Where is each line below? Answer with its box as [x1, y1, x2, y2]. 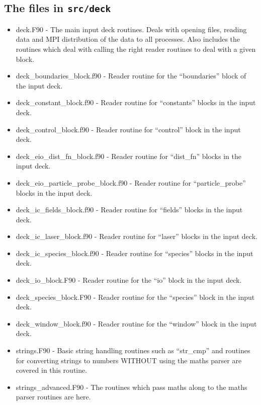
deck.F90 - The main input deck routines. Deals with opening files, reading [16, 24, 247, 34]
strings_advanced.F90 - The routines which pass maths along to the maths [16, 381, 247, 392]
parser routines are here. [16, 391, 91, 402]
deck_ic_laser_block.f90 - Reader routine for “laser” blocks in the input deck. [16, 231, 257, 241]
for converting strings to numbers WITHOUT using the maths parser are [16, 355, 242, 365]
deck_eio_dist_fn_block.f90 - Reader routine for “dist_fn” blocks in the [16, 150, 241, 161]
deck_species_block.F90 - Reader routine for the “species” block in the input [16, 291, 255, 302]
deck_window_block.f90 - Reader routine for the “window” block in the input [16, 318, 257, 329]
